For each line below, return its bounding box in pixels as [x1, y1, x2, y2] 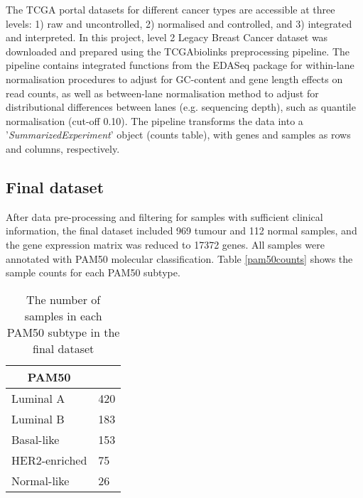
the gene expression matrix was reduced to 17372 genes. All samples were [6, 237, 325, 251]
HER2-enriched [11, 451, 87, 468]
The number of [26, 291, 101, 308]
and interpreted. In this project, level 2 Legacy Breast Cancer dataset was [6, 30, 328, 45]
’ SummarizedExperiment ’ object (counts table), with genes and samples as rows [6, 127, 351, 142]
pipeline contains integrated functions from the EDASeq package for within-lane [6, 58, 354, 72]
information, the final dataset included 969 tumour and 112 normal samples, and [6, 223, 357, 238]
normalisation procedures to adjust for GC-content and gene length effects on [6, 71, 343, 86]
